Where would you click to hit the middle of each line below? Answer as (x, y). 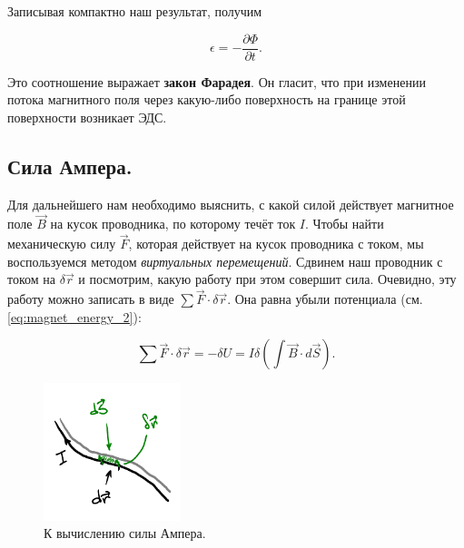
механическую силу (62, 244)
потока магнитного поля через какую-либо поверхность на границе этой (207, 99)
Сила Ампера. (70, 166)
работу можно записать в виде (91, 299)
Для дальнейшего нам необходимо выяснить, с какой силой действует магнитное (231, 204)
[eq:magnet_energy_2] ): (74, 316)
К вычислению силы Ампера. (125, 533)
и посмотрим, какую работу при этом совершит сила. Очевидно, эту (267, 279)
